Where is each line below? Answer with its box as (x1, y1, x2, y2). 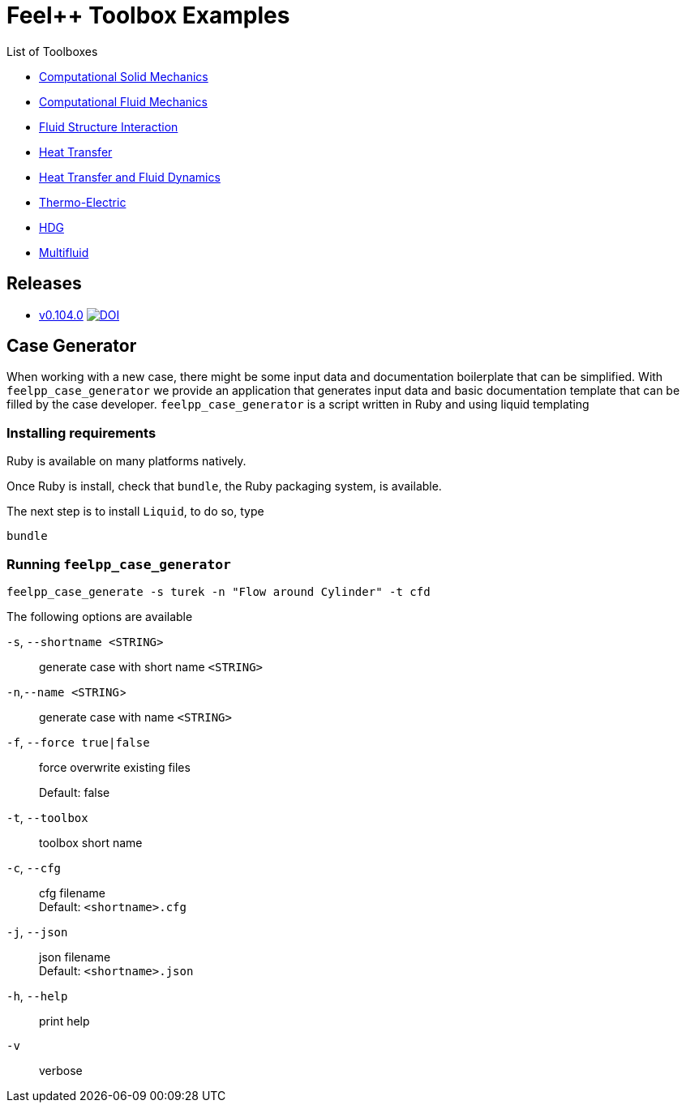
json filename (39, 949, 111, 964)
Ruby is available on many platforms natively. (6, 454, 247, 469)
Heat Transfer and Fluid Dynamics (39, 169, 221, 184)
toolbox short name (39, 835, 143, 850)
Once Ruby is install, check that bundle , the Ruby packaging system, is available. (6, 479, 442, 494)
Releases (6, 273, 82, 294)
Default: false (39, 785, 110, 799)
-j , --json (6, 924, 68, 939)
